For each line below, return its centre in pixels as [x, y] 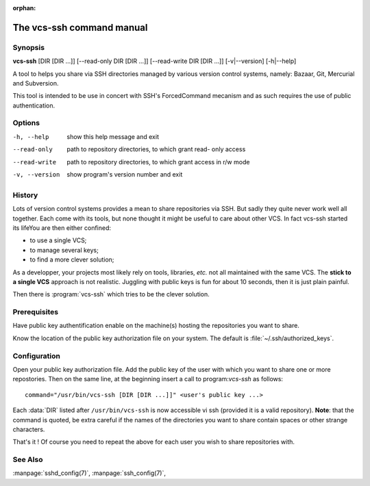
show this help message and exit [113, 136]
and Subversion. [36, 83]
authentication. [34, 105]
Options [26, 123]
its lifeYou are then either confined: [62, 228]
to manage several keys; [64, 250]
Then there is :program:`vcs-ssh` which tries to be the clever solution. [111, 294]
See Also [28, 460]
